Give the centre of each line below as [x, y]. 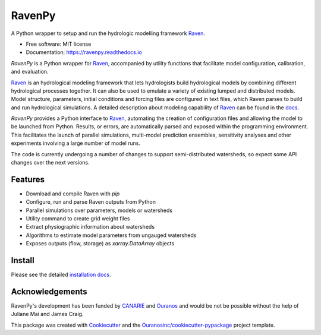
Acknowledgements [49, 291]
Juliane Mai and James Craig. [47, 314]
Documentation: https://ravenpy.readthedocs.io [84, 52]
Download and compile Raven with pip [73, 194]
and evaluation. [30, 72]
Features [28, 179]
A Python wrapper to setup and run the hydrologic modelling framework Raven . [108, 33]
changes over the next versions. [50, 163]
